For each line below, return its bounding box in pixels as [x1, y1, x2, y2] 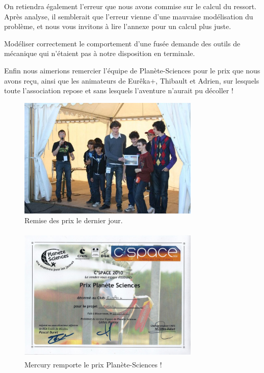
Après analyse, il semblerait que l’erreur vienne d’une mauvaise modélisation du [4, 11, 253, 21]
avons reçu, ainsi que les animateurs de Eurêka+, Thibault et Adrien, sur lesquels [4, 75, 259, 86]
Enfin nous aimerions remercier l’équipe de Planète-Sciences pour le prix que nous [4, 65, 260, 75]
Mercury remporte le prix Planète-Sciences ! [24, 359, 162, 369]
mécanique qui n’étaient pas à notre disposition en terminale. [4, 48, 195, 59]
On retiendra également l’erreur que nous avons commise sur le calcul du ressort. [4, 1, 257, 11]
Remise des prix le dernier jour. [24, 215, 123, 226]
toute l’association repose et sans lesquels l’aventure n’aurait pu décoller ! [4, 85, 233, 96]
